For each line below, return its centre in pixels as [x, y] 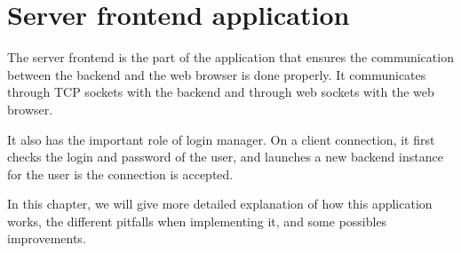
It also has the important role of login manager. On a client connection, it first [221, 139]
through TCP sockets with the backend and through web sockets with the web [221, 92]
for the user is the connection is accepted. [120, 174]
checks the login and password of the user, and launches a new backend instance [225, 157]
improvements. [47, 238]
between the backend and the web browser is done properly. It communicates [217, 74]
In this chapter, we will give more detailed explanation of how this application [220, 204]
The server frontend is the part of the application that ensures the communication [230, 57]
